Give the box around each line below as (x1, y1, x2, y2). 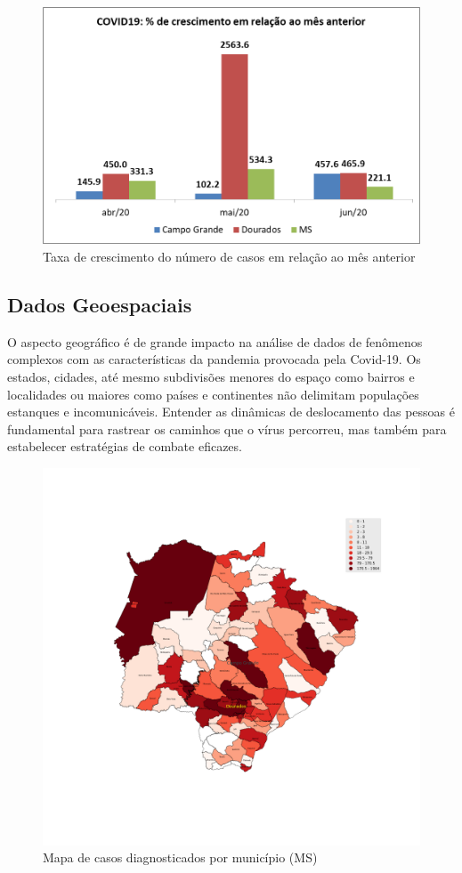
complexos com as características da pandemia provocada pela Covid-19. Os (7, 350, 421, 368)
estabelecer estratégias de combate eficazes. (7, 437, 242, 456)
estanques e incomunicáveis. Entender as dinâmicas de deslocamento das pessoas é (7, 402, 455, 421)
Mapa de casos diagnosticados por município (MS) (43, 848, 318, 867)
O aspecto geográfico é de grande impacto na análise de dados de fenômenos (7, 332, 423, 351)
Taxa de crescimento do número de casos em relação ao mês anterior (43, 247, 416, 265)
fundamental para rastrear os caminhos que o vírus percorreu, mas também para (7, 419, 447, 438)
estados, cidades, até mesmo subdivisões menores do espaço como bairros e (7, 367, 415, 385)
